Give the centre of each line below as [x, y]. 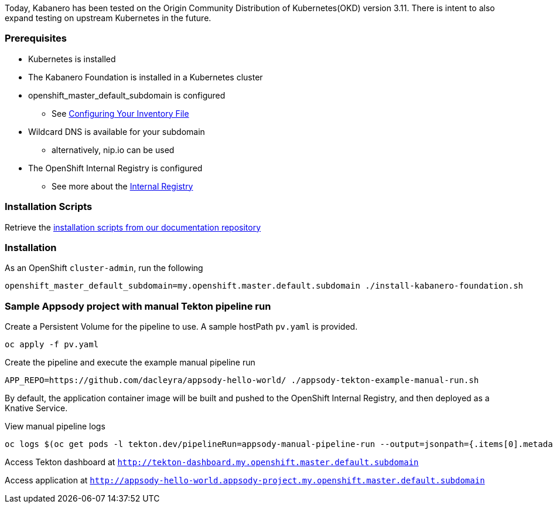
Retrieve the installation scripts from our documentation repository [133, 227]
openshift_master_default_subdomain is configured [127, 95]
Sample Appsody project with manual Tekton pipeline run [138, 306]
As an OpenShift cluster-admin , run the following [104, 268]
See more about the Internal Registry [122, 186]
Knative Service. [36, 408]
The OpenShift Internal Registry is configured [115, 168]
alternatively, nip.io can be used [113, 150]
